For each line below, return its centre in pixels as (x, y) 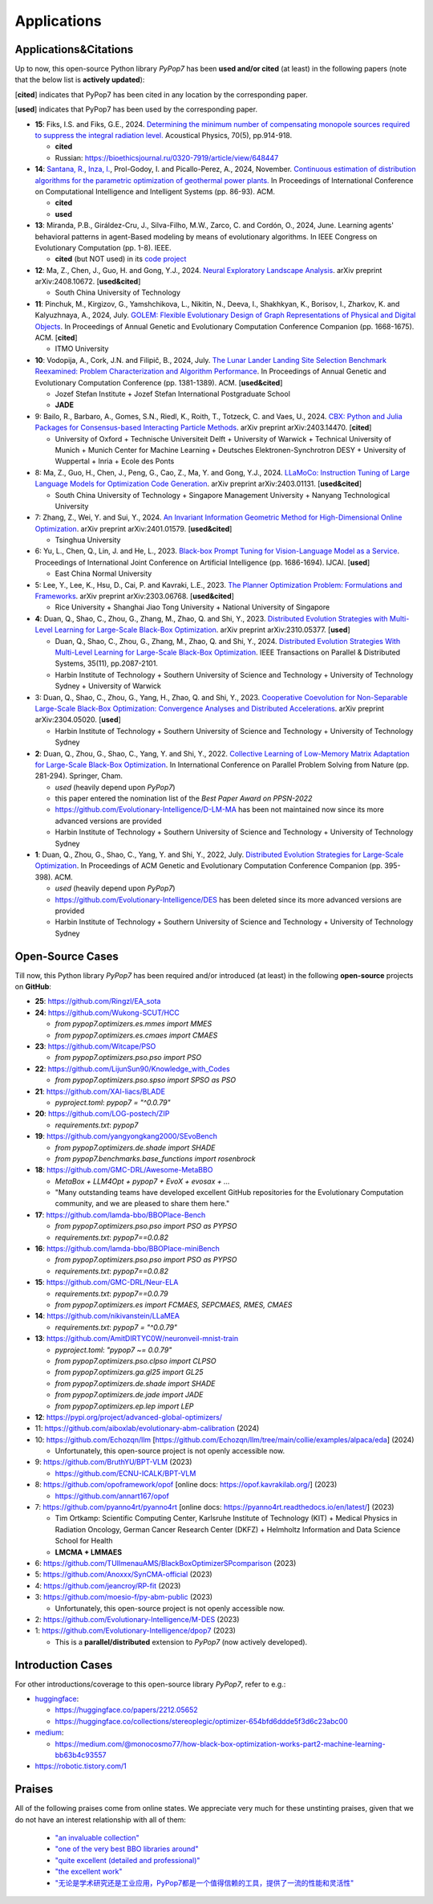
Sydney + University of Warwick (108, 686)
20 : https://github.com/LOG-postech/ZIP (102, 1114)
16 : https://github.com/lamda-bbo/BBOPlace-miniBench (127, 1249)
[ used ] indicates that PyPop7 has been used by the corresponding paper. (136, 109)
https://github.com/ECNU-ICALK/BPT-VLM (125, 1473)
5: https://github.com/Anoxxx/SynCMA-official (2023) (123, 1575)
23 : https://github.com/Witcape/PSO (95, 1046)
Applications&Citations (74, 49)
